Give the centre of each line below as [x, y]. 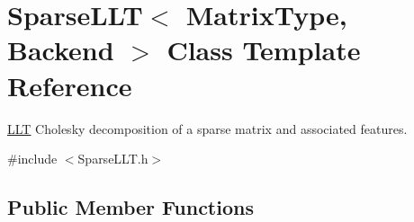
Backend [61, 50]
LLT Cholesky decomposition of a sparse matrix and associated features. [207, 128]
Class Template [264, 50]
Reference [70, 85]
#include [32, 159]
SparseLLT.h [113, 159]
